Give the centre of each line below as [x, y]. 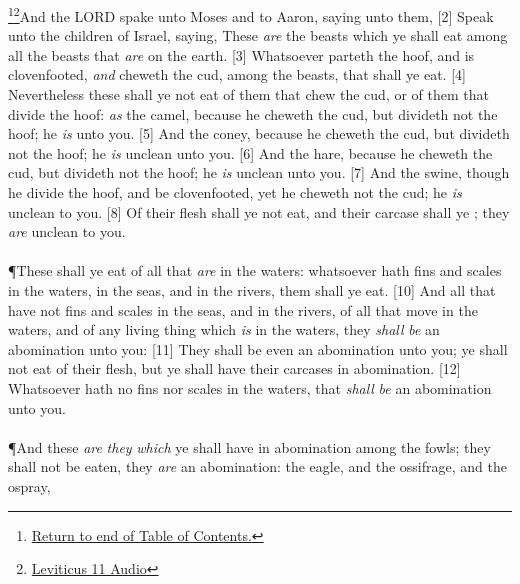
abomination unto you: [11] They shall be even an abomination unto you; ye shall [258, 348]
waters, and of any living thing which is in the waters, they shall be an [224, 329]
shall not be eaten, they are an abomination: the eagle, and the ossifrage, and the [257, 466]
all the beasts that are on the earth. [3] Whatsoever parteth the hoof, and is [241, 54]
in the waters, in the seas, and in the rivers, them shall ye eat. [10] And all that [252, 289]
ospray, [29, 485]
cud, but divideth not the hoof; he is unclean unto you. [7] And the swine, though [259, 172]
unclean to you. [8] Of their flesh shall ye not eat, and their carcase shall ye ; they [259, 211]
